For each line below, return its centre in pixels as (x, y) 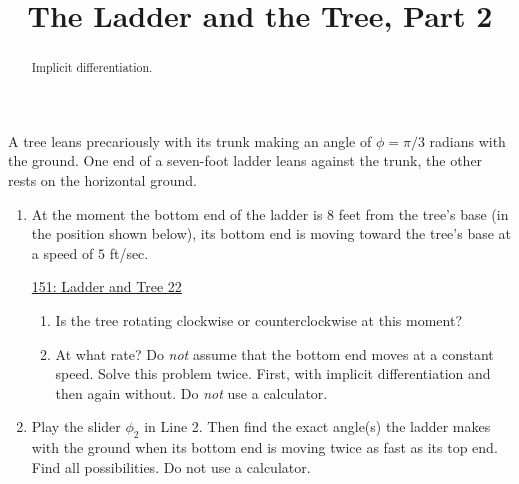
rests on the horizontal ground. (102, 180)
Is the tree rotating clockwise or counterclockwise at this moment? (258, 319)
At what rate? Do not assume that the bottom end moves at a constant (274, 353)
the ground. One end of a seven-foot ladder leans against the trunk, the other (245, 160)
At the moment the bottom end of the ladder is (177, 213)
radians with (467, 140)
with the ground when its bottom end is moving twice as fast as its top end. (264, 447)
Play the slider (76, 426)
